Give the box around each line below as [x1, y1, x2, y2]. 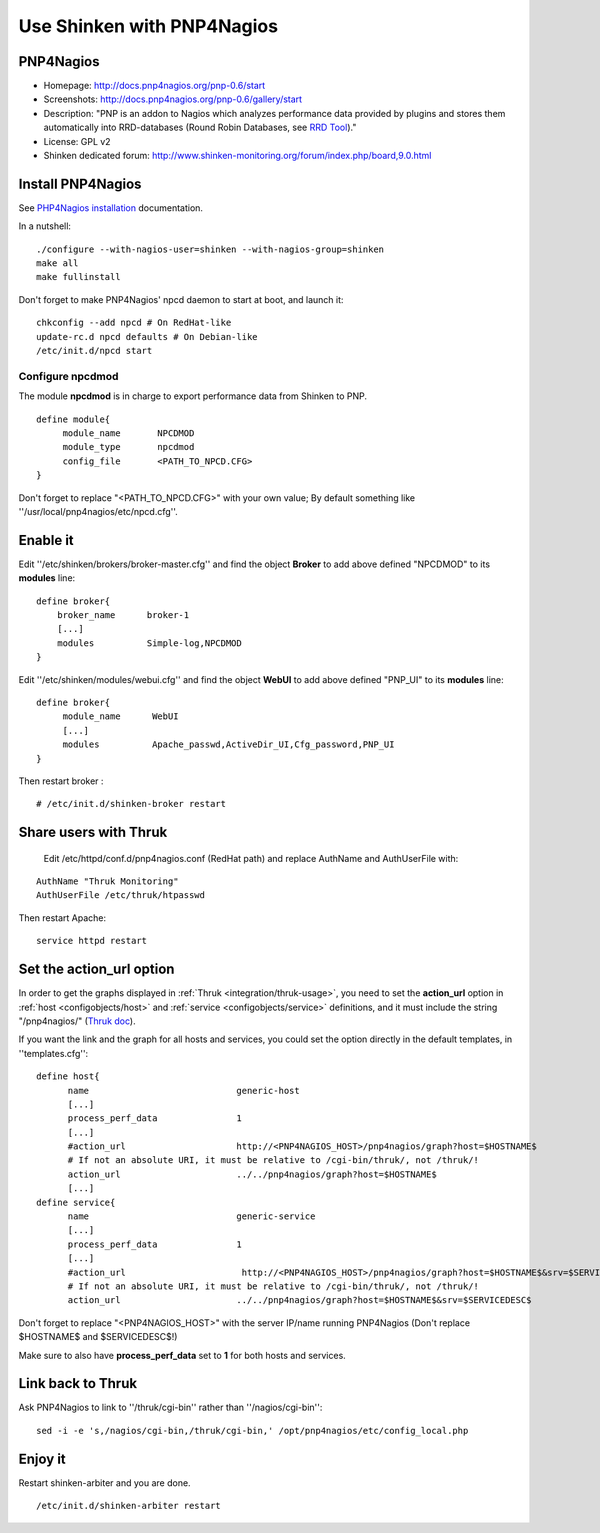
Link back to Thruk [18, 1375, 138, 1392]
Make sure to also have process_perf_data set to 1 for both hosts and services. [18, 1349, 347, 1361]
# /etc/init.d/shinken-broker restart [36, 798, 227, 810]
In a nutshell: [18, 220, 72, 232]
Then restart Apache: [18, 911, 107, 924]
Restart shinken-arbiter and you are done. [18, 1476, 191, 1489]
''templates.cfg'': [18, 1047, 89, 1059]
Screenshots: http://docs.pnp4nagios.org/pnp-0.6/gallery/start [43, 93, 303, 105]
